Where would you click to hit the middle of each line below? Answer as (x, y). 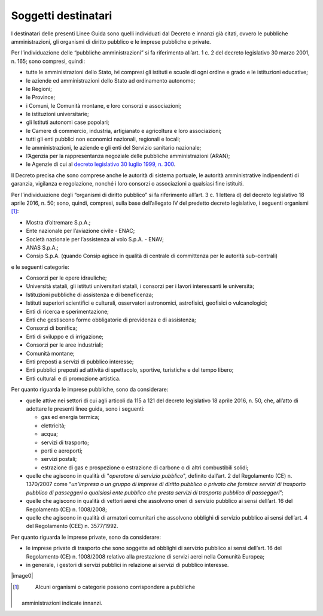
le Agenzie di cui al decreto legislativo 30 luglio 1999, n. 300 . (101, 164)
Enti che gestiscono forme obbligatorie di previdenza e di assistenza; (111, 320)
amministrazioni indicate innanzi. (62, 603)
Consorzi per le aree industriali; (65, 345)
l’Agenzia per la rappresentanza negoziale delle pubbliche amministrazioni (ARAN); (128, 156)
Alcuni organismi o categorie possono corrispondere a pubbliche (115, 587)
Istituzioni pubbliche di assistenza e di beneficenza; (90, 295)
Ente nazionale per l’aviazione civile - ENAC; (80, 231)
